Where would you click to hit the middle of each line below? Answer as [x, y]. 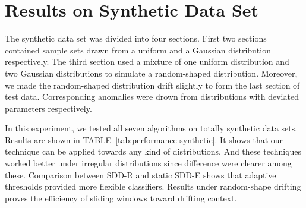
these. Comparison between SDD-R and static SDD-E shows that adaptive [141, 174]
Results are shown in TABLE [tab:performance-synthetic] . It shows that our [144, 139]
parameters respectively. [48, 108]
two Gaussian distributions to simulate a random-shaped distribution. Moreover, [151, 73]
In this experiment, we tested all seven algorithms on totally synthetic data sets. [151, 128]
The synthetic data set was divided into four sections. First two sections [136, 38]
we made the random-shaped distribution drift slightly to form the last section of [152, 85]
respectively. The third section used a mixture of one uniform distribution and [147, 62]
